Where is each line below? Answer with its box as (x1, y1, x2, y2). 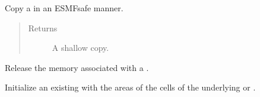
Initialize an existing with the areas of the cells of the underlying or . (5, 81, 256, 93)
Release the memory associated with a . (5, 61, 149, 73)
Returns (28, 21, 58, 34)
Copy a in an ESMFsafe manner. (5, 2, 123, 14)
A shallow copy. (52, 41, 109, 54)
